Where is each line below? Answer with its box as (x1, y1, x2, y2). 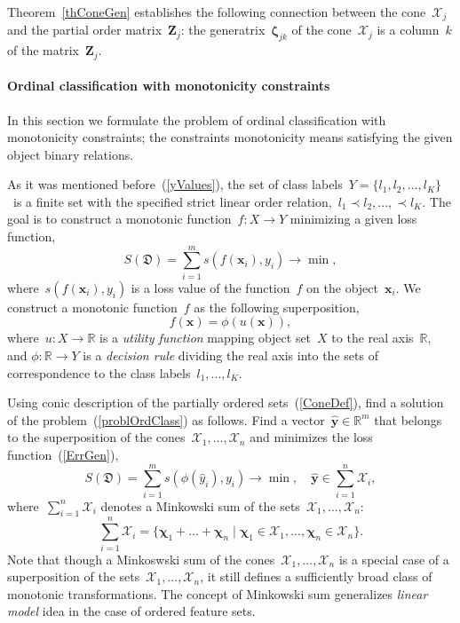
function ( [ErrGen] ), (7, 445, 119, 463)
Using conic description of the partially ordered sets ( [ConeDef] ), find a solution (7, 393, 444, 412)
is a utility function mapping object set (99, 328, 312, 347)
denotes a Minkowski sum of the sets (100, 496, 300, 515)
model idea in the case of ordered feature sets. (7, 602, 256, 620)
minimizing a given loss (289, 209, 417, 228)
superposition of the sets (7, 567, 140, 586)
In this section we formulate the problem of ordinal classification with (7, 110, 386, 129)
